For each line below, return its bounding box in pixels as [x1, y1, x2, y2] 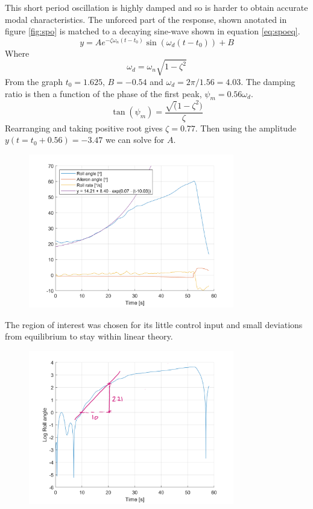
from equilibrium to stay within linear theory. [5, 330, 173, 343]
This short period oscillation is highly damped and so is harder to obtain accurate [5, 1, 308, 13]
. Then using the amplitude [195, 121, 297, 134]
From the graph [5, 75, 63, 87]
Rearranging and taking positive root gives [5, 121, 163, 134]
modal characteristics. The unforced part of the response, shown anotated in [5, 13, 287, 25]
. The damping [241, 75, 296, 87]
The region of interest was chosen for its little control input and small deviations [5, 318, 303, 330]
